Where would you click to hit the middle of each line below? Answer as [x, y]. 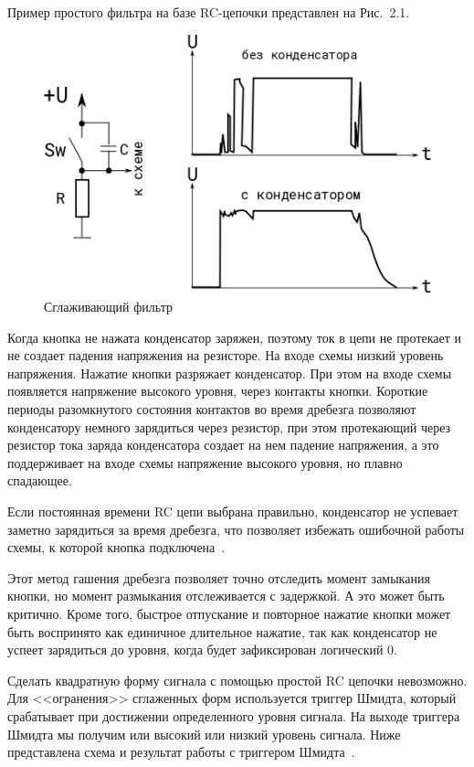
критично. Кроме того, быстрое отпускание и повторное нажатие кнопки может [229, 613]
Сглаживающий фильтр [108, 307]
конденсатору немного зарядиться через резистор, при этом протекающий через [229, 426]
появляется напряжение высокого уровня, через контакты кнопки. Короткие [218, 391]
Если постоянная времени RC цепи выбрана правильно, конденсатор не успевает [233, 511]
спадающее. [40, 480]
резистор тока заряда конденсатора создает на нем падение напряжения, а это [223, 445]
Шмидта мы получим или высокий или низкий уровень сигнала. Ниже [204, 734]
